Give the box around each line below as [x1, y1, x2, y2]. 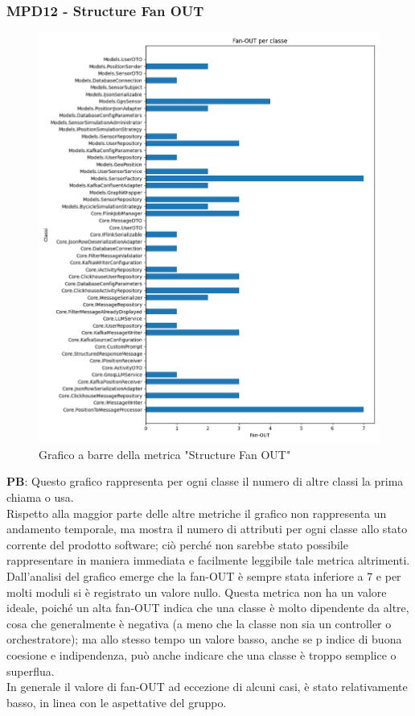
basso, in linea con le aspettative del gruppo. [6, 693, 227, 710]
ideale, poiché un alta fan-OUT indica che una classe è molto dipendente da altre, [6, 599, 409, 616]
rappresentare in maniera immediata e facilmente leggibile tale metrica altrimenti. [6, 552, 410, 569]
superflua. [6, 662, 55, 679]
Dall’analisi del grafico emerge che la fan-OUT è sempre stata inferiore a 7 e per [6, 567, 401, 584]
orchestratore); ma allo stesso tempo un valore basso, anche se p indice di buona [6, 631, 402, 648]
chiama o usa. [6, 488, 74, 505]
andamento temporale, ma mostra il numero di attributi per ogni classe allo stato [6, 520, 408, 537]
